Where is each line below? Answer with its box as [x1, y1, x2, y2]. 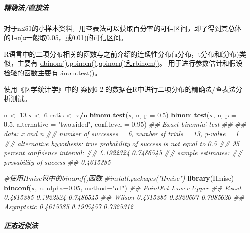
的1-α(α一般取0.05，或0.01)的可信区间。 [4, 32, 128, 43]
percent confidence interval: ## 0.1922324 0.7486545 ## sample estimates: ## [4, 147, 243, 158]
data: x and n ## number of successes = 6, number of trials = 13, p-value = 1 [4, 128, 239, 138]
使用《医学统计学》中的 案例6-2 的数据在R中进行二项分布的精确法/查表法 [4, 84, 236, 94]
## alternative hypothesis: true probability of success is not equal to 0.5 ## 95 [4, 138, 239, 148]
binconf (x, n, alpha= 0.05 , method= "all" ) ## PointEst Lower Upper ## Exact [4, 182, 241, 192]
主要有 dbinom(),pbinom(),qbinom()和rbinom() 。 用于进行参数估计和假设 [17, 58, 243, 68]
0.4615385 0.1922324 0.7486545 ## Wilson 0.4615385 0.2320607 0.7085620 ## [4, 192, 245, 202]
